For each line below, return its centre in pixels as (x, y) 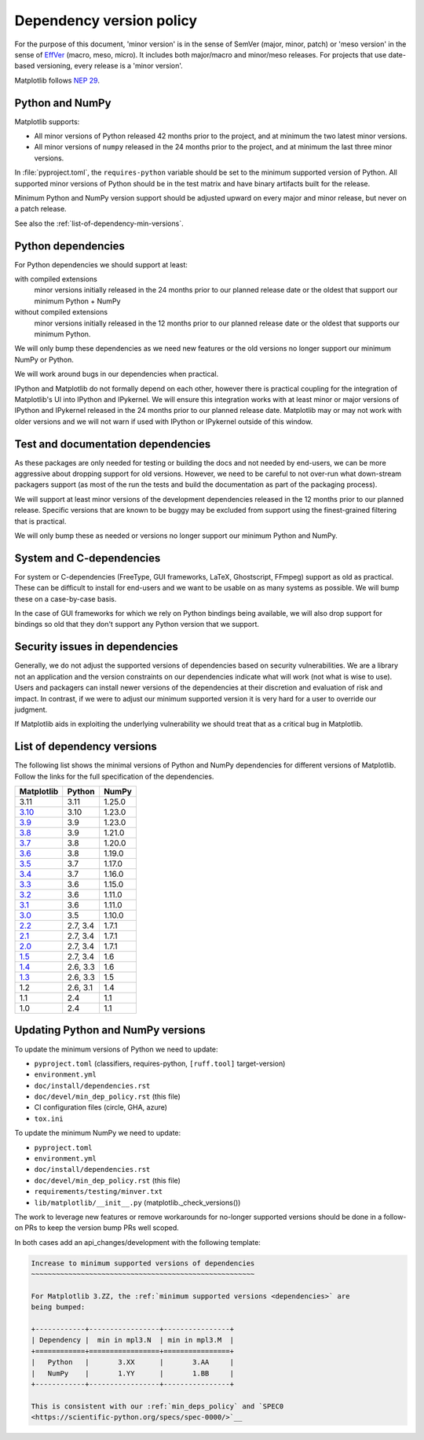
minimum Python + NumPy (77, 301)
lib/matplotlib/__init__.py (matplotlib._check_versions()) (137, 1202)
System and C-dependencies (88, 558)
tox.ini (49, 1118)
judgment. (31, 709)
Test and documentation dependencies (113, 444)
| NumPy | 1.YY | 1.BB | (133, 1373)
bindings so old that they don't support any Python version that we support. (137, 624)
